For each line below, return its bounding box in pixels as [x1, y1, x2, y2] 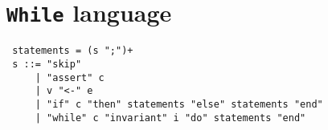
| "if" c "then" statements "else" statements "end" [35, 98, 323, 110]
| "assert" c [35, 71, 105, 83]
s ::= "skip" [12, 58, 82, 70]
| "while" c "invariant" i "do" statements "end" [35, 112, 306, 124]
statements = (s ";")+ [12, 45, 133, 57]
